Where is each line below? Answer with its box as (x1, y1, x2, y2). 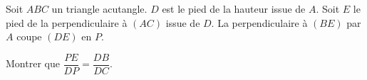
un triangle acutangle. (51, 1, 148, 16)
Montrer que (6, 56, 60, 71)
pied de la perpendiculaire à (6, 15, 128, 30)
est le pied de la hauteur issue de (162, 1, 306, 16)
